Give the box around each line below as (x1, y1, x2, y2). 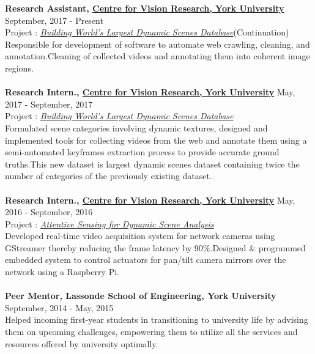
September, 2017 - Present (5, 13, 103, 26)
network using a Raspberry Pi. (5, 265, 119, 278)
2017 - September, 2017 (5, 97, 93, 110)
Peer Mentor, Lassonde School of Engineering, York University (5, 289, 276, 302)
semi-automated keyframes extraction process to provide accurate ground (5, 146, 280, 158)
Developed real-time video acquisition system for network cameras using (5, 229, 275, 242)
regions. (5, 61, 34, 74)
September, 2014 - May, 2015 (5, 301, 114, 314)
